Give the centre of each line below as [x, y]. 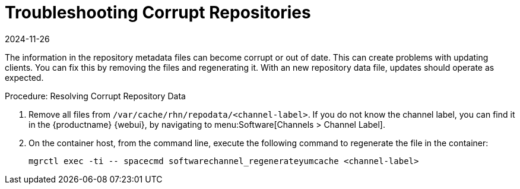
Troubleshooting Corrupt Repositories [158, 12]
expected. [24, 77]
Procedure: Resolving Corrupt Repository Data [95, 96]
